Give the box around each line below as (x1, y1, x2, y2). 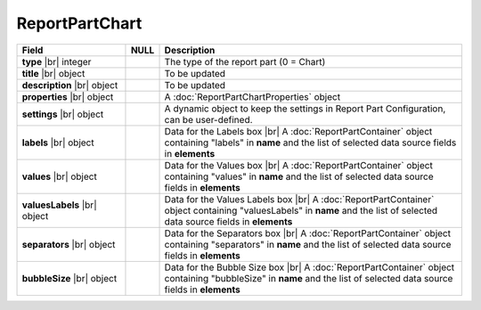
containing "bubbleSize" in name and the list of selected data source (164, 272, 453, 284)
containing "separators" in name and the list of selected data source (164, 238, 452, 250)
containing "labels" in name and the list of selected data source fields (164, 136, 457, 149)
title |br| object (21, 67, 86, 79)
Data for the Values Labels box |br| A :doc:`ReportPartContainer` (164, 192, 435, 205)
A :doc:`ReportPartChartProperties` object (164, 90, 341, 102)
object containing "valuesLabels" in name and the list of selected (164, 204, 438, 216)
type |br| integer (21, 55, 92, 68)
